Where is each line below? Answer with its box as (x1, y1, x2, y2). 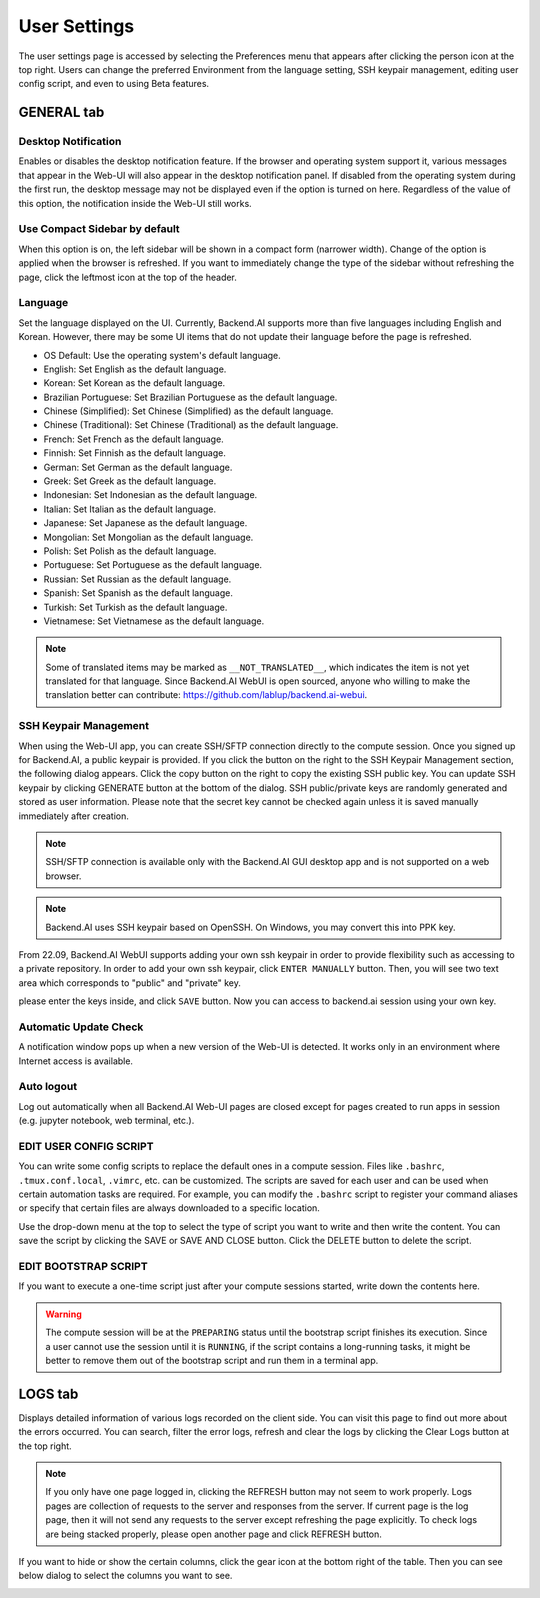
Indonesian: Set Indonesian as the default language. (43, 489, 258, 501)
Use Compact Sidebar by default (18, 222, 180, 236)
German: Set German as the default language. (43, 461, 233, 473)
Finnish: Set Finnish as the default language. (43, 447, 227, 459)
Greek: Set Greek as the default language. (43, 475, 217, 487)
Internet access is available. (18, 1055, 134, 1067)
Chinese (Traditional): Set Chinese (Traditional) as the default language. (43, 419, 339, 431)
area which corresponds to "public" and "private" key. (18, 976, 242, 989)
